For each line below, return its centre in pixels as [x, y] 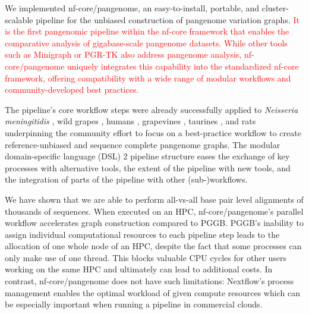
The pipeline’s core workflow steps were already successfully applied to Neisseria [152, 109]
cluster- [275, 8]
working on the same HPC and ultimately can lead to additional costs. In [139, 269]
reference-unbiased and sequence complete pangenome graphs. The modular [143, 144]
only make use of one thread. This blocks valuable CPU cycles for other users [146, 257]
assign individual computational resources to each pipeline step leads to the [142, 234]
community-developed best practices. [72, 90]
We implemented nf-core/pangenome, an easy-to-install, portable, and [132, 8]
